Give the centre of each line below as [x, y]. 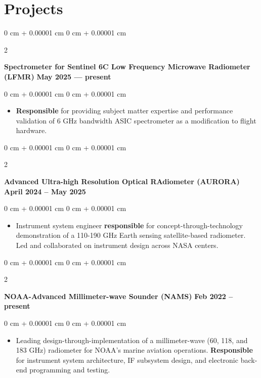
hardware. [31, 130]
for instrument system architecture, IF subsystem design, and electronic [127, 360]
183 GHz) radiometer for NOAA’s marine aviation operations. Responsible [134, 350]
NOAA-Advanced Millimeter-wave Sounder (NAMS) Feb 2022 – [119, 296]
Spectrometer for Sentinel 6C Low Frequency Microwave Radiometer [127, 67]
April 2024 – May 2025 [45, 191]
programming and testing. [70, 370]
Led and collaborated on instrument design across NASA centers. [117, 245]
